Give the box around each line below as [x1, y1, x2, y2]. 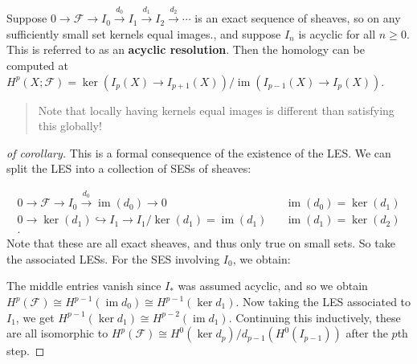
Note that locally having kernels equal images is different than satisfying [38, 101, 395, 118]
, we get [15, 309, 55, 325]
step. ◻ [6, 342, 45, 359]
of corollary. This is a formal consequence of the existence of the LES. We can [6, 144, 391, 161]
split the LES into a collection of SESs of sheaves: [6, 160, 251, 177]
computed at [6, 56, 68, 73]
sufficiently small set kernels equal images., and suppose [6, 25, 281, 42]
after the [345, 325, 388, 342]
